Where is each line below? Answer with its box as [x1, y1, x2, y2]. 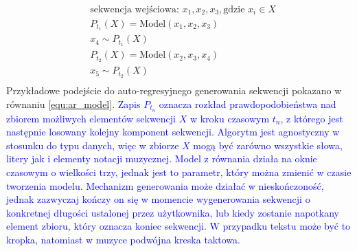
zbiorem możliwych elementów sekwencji [6, 111, 176, 125]
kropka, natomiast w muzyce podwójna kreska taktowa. [6, 232, 240, 246]
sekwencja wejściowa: [90, 5, 179, 15]
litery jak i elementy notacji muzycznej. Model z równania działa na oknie [6, 151, 317, 166]
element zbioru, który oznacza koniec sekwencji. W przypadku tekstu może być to [6, 219, 351, 233]
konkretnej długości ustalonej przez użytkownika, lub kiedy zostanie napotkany [6, 205, 339, 219]
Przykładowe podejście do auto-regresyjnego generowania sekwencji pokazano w [6, 83, 342, 98]
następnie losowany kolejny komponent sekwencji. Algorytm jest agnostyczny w [6, 124, 340, 139]
